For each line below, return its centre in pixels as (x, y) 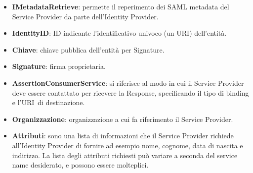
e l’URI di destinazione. (48, 102)
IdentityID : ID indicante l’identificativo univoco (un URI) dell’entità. (119, 33)
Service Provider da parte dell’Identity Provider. (85, 16)
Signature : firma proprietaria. (59, 66)
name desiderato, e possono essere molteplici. (80, 165)
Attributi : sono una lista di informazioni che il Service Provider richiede (123, 136)
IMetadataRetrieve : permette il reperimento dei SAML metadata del (121, 6)
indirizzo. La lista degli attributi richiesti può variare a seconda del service (125, 155)
